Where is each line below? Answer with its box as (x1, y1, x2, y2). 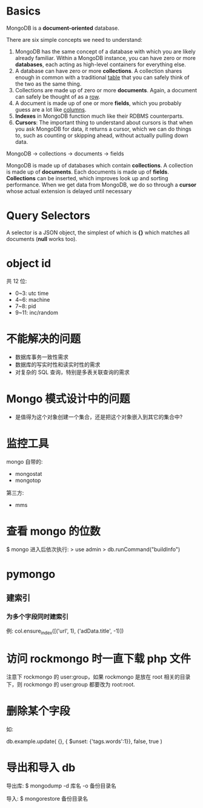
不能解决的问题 (6, 332, 81, 345)
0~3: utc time (15, 290, 49, 297)
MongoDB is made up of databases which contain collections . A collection (6, 161, 193, 169)
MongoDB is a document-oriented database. (6, 24, 120, 32)
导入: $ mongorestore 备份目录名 (6, 795, 88, 803)
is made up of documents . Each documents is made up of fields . (6, 168, 170, 175)
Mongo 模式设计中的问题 (6, 392, 130, 406)
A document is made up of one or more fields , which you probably (15, 99, 182, 107)
